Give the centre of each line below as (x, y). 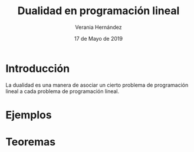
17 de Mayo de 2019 (98, 38)
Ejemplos (29, 115)
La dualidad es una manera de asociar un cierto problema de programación (97, 85)
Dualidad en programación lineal (98, 11)
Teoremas (31, 142)
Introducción (38, 68)
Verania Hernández (98, 27)
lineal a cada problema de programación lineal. (63, 91)
